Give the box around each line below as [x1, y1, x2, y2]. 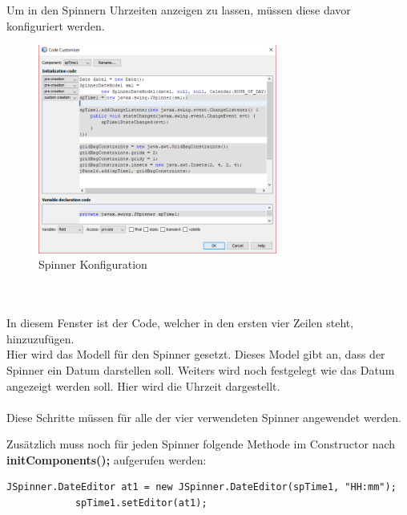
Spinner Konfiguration [38, 256, 147, 273]
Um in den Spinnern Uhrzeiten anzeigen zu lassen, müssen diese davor [6, 2, 351, 18]
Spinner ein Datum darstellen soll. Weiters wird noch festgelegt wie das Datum [6, 361, 395, 378]
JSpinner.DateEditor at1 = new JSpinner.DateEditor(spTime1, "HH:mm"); [6, 481, 397, 493]
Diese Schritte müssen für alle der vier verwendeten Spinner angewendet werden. [6, 408, 402, 425]
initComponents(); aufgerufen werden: [6, 451, 207, 468]
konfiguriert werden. [6, 17, 105, 34]
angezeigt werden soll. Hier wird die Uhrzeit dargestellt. [6, 377, 280, 394]
